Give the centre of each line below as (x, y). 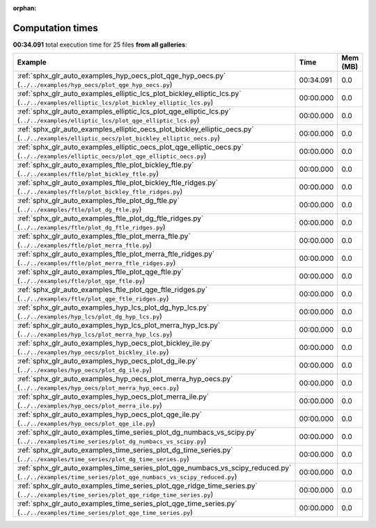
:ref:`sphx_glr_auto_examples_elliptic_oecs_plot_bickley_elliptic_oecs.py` (135, 129)
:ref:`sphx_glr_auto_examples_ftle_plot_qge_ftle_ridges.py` (112, 290)
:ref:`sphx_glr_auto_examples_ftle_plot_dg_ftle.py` (99, 200)
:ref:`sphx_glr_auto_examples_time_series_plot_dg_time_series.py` (125, 450)
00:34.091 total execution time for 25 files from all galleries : (100, 45)
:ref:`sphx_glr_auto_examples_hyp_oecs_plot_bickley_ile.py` (115, 343)
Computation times (55, 28)
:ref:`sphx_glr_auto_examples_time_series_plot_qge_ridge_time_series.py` (137, 486)
